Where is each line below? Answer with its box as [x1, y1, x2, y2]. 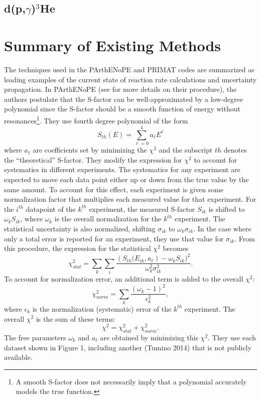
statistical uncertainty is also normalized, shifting [4, 223, 156, 233]
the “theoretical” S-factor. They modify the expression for [4, 154, 182, 165]
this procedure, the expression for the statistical [4, 243, 151, 253]
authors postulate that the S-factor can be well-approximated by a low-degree [4, 93, 243, 104]
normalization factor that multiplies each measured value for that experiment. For [4, 194, 256, 204]
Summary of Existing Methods [4, 35, 221, 55]
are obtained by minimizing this [100, 332, 198, 343]
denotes [223, 145, 247, 155]
